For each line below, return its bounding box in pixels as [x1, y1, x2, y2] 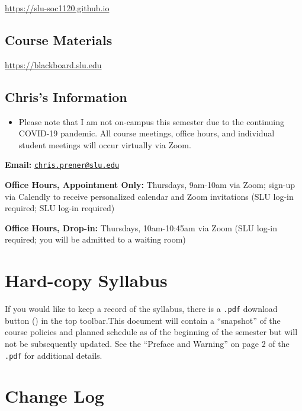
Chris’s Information [5, 87, 127, 106]
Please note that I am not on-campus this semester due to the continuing [18, 115, 284, 128]
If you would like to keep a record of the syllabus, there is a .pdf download [5, 302, 278, 315]
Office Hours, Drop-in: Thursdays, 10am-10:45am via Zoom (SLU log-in [5, 221, 277, 234]
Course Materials [5, 30, 113, 49]
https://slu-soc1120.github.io [5, 2, 110, 14]
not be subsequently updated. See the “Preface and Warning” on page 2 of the [5, 337, 290, 349]
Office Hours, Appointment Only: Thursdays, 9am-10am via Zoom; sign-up [5, 179, 295, 191]
